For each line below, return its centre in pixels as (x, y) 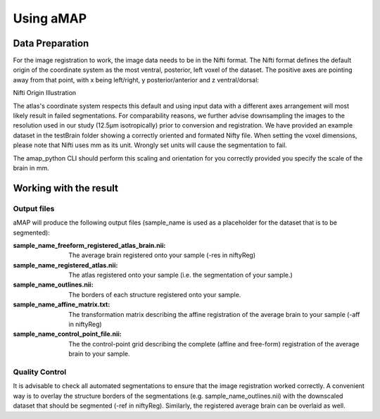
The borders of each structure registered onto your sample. (155, 294)
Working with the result (66, 188)
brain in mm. (31, 168)
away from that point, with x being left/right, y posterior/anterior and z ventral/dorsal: (136, 80)
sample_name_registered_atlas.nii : (65, 265)
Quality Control (40, 372)
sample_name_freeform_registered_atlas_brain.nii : (89, 245)
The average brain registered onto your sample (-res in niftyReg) (162, 255)
